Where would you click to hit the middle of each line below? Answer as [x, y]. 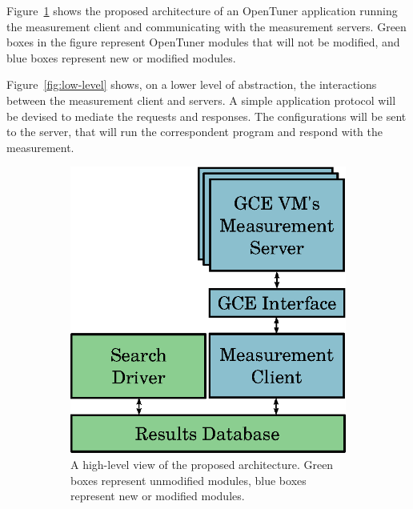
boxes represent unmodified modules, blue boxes [188, 480]
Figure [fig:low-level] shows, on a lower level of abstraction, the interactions [192, 84]
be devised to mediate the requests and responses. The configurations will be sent [206, 116]
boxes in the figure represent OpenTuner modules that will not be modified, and [203, 42]
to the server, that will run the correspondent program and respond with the [194, 132]
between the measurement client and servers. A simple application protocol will [201, 100]
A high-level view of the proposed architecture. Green [202, 465]
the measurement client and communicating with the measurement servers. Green [206, 26]
